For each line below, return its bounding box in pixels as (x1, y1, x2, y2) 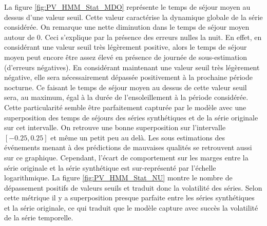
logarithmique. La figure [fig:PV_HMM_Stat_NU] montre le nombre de (4, 172, 233, 183)
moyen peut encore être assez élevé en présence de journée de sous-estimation (4, 51, 247, 62)
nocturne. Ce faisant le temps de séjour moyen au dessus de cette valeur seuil (4, 81, 247, 92)
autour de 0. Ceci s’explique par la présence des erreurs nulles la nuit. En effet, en (4, 31, 262, 42)
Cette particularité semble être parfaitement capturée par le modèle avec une (4, 101, 246, 112)
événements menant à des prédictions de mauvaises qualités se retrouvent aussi (4, 142, 252, 153)
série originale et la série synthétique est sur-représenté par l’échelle (4, 162, 216, 173)
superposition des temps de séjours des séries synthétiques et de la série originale (4, 112, 258, 122)
